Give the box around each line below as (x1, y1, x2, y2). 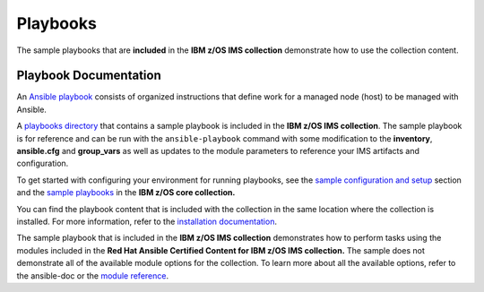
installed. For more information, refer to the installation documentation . (16, 216, 278, 227)
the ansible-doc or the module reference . (16, 270, 169, 281)
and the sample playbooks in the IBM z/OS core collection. (16, 187, 236, 198)
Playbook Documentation (16, 68, 161, 83)
